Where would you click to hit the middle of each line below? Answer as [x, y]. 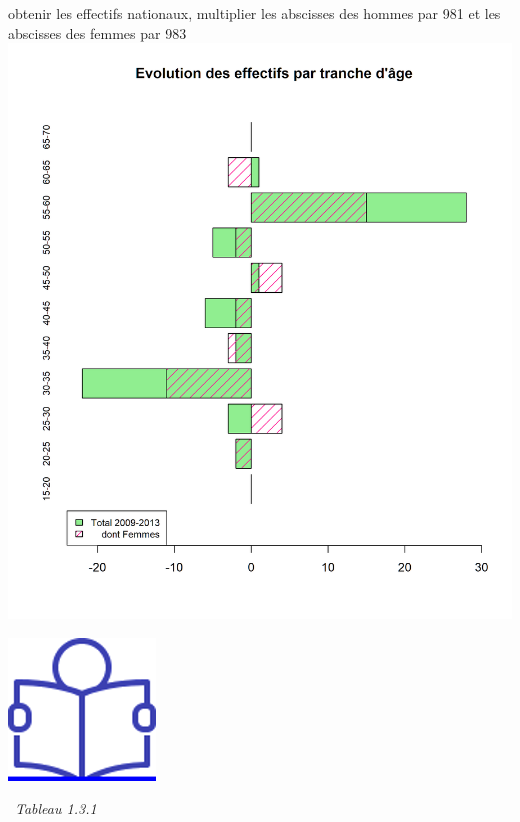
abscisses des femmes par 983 [97, 32]
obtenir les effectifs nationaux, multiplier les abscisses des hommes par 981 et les [254, 13]
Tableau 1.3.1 [56, 808]
